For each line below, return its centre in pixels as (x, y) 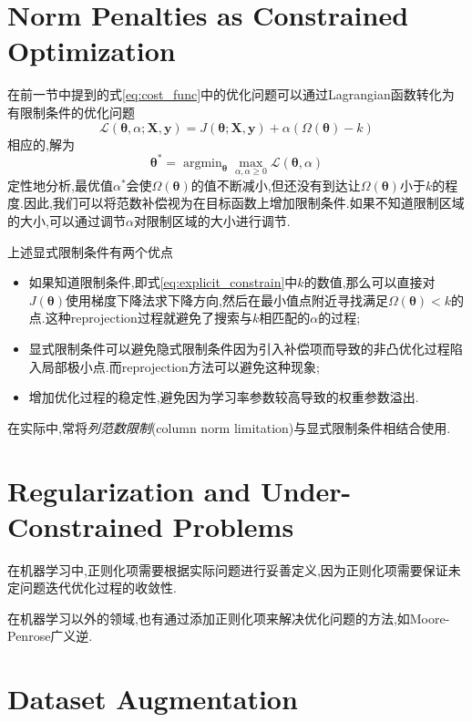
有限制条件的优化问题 (71, 112)
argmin (202, 163)
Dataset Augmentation (153, 699)
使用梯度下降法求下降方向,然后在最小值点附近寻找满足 (227, 299)
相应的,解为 (41, 144)
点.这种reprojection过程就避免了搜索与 (140, 318)
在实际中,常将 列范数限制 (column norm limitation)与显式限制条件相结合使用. (229, 427)
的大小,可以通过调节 (67, 221)
